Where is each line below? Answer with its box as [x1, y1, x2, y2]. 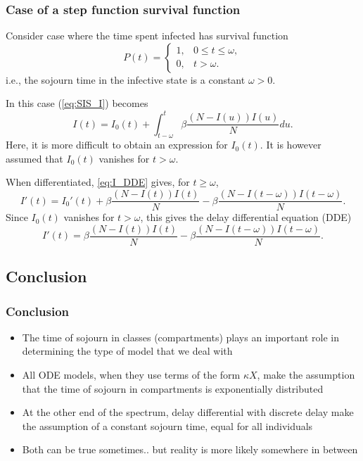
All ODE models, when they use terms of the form [22, 367, 241, 381]
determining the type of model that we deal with [22, 343, 233, 358]
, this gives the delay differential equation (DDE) [140, 210, 352, 225]
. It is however [260, 137, 321, 152]
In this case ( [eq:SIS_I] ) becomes [6, 96, 148, 110]
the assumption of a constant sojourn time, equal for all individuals [22, 418, 313, 433]
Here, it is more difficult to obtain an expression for [6, 137, 228, 152]
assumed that [6, 151, 63, 165]
